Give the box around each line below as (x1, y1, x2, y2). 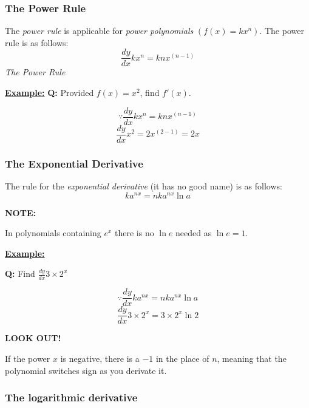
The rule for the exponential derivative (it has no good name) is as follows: (5, 180, 282, 192)
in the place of (155, 352, 209, 364)
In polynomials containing (5, 226, 101, 239)
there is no (115, 226, 154, 239)
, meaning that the (217, 352, 287, 364)
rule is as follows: (5, 36, 69, 49)
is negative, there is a (60, 352, 140, 364)
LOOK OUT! (5, 331, 61, 344)
